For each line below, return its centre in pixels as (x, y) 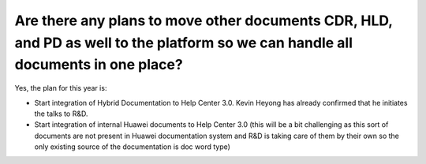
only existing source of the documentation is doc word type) (132, 147)
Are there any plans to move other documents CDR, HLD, (204, 20)
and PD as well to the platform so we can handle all (184, 43)
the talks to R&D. (61, 114)
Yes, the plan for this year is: (61, 88)
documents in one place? (99, 65)
